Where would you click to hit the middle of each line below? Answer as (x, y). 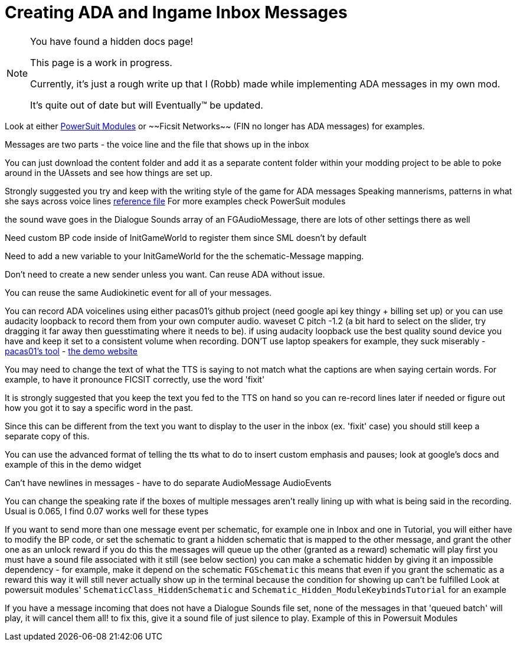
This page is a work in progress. (101, 62)
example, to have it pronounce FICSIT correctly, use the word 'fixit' (135, 379)
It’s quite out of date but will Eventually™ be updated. (147, 105)
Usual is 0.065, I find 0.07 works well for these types (107, 511)
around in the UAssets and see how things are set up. (109, 172)
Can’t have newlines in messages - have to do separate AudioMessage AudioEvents (168, 482)
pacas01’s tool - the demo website (71, 351)
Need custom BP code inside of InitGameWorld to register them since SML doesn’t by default (186, 237)
